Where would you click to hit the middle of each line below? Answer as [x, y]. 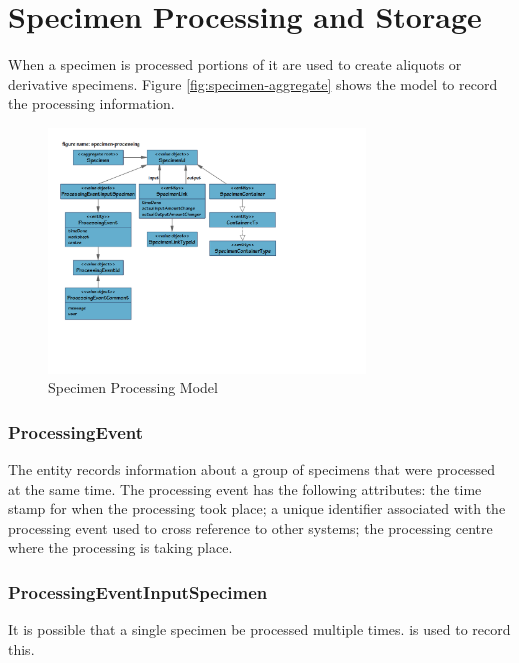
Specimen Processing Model [133, 387]
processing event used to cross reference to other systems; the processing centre [250, 527]
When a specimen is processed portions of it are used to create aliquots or [235, 64]
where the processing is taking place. [120, 547]
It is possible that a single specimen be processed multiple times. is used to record [259, 629]
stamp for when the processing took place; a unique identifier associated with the [257, 508]
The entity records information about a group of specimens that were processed [252, 468]
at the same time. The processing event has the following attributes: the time [245, 488]
